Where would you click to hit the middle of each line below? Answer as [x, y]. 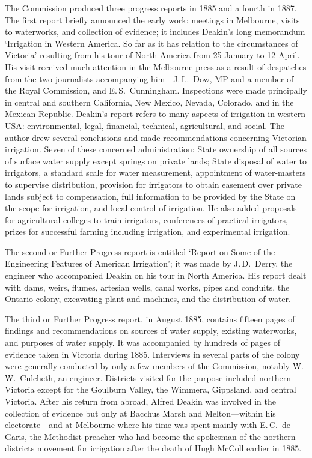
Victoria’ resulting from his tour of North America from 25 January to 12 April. [152, 55]
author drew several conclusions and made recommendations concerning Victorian [156, 137]
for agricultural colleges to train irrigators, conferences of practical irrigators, [146, 219]
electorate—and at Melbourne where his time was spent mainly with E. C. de [148, 425]
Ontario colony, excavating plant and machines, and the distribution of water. [148, 299]
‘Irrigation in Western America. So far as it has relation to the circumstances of [151, 43]
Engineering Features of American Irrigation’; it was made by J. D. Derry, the [149, 263]
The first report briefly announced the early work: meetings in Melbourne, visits [152, 20]
